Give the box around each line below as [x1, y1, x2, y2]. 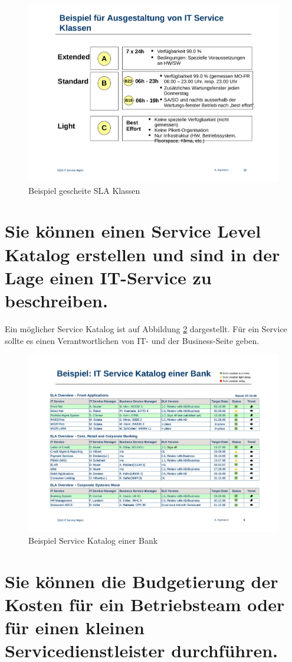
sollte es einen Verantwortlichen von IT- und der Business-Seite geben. [5, 334, 260, 346]
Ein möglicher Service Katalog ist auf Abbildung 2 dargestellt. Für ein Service [5, 322, 287, 335]
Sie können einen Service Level [5, 219, 261, 243]
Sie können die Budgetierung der [5, 569, 278, 593]
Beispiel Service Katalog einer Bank [28, 534, 158, 546]
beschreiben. [5, 288, 108, 312]
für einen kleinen [5, 615, 145, 639]
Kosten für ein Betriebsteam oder [5, 592, 285, 616]
